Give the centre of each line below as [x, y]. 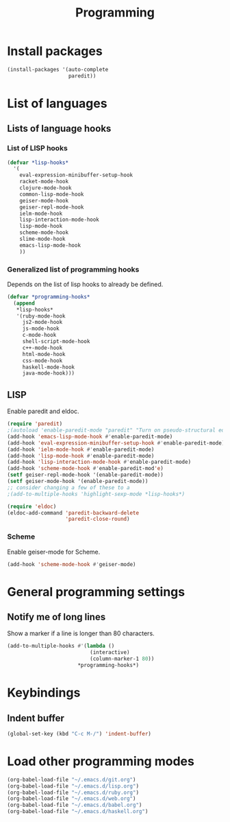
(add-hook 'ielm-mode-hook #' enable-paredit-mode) [81, 449]
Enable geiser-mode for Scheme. [54, 552]
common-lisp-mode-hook [52, 194]
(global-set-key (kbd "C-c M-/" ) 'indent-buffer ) [79, 733]
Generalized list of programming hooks [73, 269]
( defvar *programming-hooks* [49, 296]
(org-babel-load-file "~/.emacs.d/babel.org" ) [75, 805]
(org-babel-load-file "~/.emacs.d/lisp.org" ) [73, 786]
